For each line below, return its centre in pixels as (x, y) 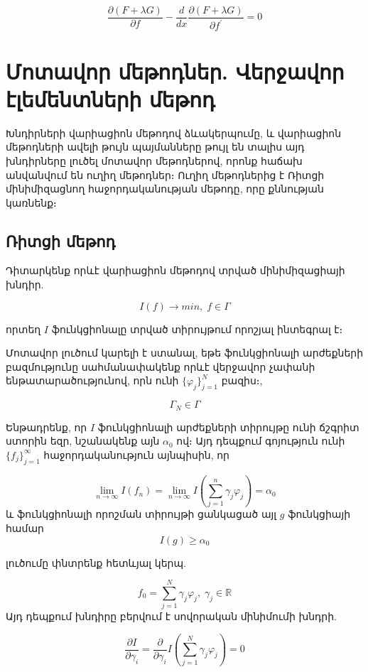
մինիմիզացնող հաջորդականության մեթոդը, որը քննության (165, 189)
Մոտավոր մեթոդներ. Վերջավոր (175, 71)
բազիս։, (242, 380)
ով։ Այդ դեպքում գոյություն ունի (261, 441)
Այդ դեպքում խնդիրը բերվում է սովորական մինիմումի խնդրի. (171, 616)
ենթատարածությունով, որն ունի (92, 380)
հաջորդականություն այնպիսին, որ (136, 454)
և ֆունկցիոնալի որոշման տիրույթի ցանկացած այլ (141, 514)
